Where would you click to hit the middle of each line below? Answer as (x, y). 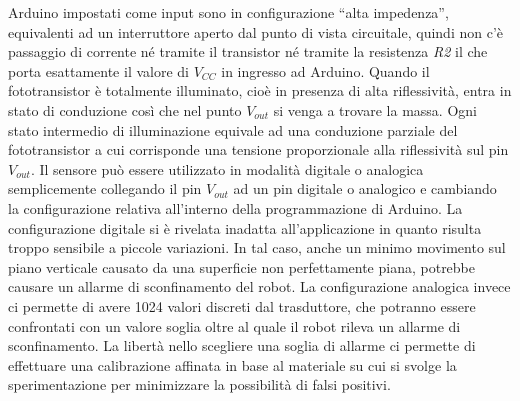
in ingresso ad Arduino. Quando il (325, 70)
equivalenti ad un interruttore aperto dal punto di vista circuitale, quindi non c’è (256, 31)
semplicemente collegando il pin (105, 188)
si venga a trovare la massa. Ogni (375, 109)
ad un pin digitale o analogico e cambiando (365, 188)
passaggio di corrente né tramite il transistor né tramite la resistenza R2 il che (248, 51)
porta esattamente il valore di (98, 70)
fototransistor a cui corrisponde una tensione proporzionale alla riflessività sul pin (258, 149)
